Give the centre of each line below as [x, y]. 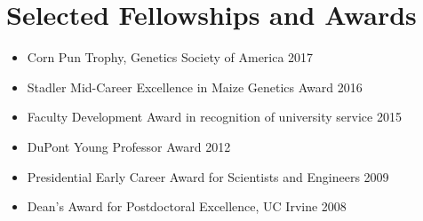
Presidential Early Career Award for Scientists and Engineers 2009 [208, 176]
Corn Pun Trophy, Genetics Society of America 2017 [170, 57]
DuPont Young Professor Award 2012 [129, 146]
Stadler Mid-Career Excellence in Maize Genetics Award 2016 [195, 87]
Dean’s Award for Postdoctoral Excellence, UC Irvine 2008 [187, 206]
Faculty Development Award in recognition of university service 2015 [214, 117]
